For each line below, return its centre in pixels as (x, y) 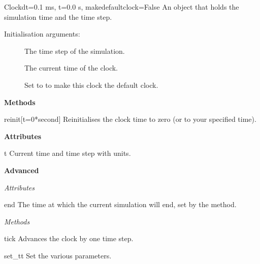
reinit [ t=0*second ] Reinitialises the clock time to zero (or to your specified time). (130, 119)
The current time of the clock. (71, 68)
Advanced (22, 170)
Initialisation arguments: (42, 34)
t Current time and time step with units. (68, 153)
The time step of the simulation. (75, 51)
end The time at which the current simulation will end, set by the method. (120, 204)
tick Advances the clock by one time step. (69, 238)
